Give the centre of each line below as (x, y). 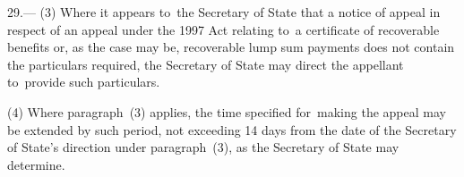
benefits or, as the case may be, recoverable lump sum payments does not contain (231, 47)
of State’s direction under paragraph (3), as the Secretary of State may (203, 147)
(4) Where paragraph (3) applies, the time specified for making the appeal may (227, 111)
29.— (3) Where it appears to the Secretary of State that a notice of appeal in (224, 12)
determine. (36, 164)
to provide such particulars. (84, 82)
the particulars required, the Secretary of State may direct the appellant (206, 64)
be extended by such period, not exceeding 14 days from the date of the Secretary (232, 129)
